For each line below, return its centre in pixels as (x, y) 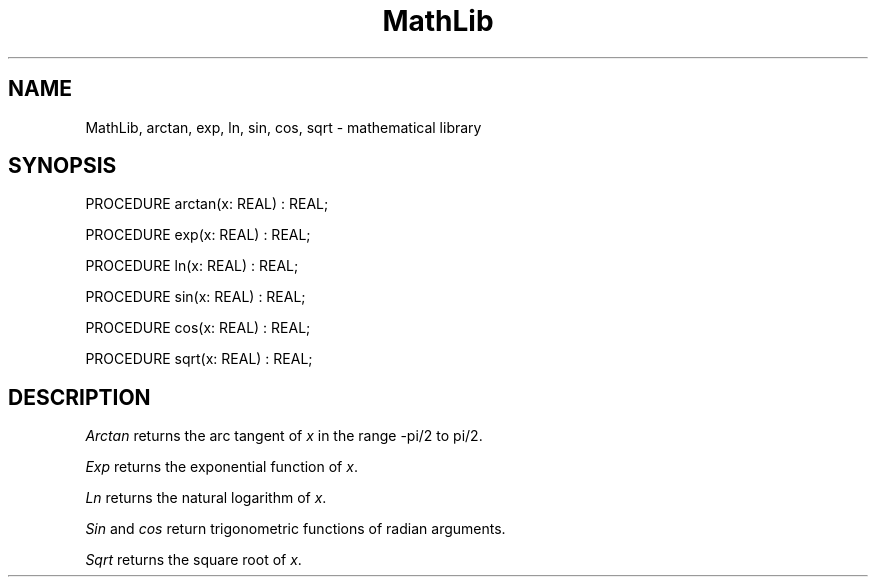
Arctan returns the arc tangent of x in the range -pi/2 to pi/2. (284, 436)
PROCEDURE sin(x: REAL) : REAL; (195, 297)
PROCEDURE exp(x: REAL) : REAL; (198, 235)
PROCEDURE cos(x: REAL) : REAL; (198, 328)
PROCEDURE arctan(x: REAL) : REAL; (207, 204)
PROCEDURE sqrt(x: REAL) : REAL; (199, 359)
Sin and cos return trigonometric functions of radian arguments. (295, 529)
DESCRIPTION (79, 397)
